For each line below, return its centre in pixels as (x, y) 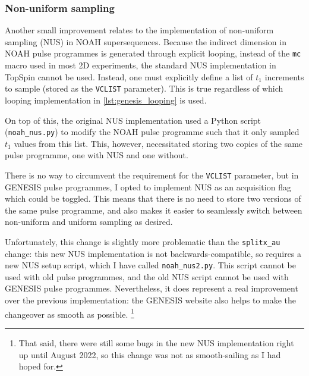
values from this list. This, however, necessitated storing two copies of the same (158, 143)
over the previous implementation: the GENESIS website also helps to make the (151, 300)
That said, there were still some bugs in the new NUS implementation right (156, 342)
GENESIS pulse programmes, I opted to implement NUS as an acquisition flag (148, 187)
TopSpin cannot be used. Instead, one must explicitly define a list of (129, 76)
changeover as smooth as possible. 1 (70, 313)
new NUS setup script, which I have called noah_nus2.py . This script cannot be (150, 265)
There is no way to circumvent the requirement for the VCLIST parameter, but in (152, 175)
